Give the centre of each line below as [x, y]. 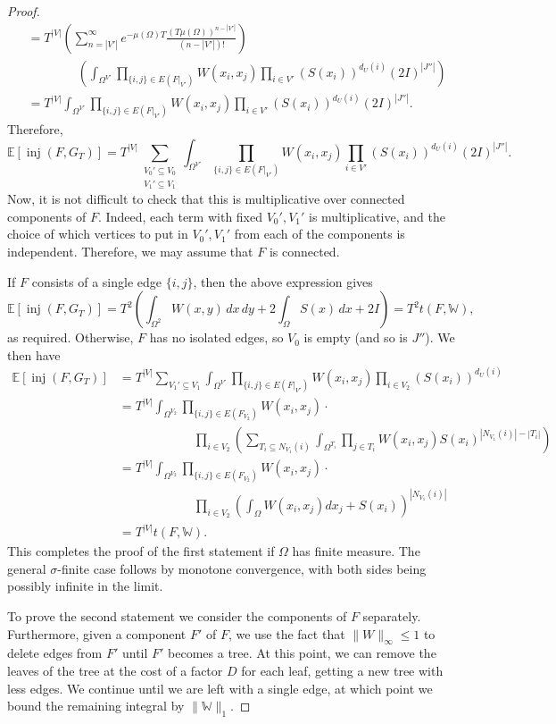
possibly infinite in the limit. [85, 586]
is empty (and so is [356, 337]
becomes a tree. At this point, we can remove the [302, 653]
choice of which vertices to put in [98, 234]
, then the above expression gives [283, 281]
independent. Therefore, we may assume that [130, 251]
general [27, 568]
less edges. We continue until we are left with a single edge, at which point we [220, 688]
